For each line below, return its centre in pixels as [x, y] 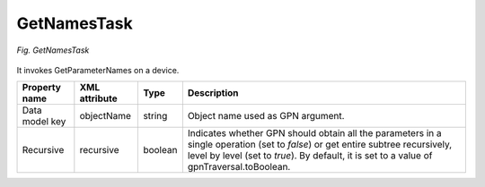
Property [42, 88]
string [155, 116]
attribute [98, 98]
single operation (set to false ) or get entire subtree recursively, [320, 145]
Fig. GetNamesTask [53, 50]
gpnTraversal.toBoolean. [239, 167]
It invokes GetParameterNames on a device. [98, 70]
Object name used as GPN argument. [266, 116]
